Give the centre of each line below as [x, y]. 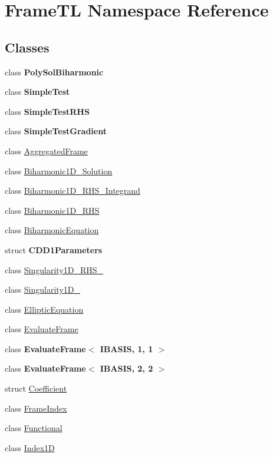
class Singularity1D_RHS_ [54, 269]
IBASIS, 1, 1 [126, 348]
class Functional [34, 428]
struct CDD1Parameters [54, 249]
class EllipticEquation [44, 309]
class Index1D [30, 447]
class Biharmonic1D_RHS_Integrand [73, 191]
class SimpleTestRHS [47, 111]
